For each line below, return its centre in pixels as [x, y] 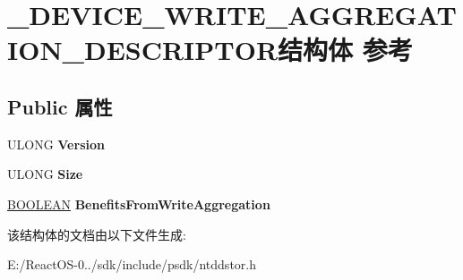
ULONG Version [56, 144]
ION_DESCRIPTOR [143, 50]
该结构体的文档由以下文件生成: [97, 234]
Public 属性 [60, 106]
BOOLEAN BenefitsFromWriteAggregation [139, 204]
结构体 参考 [345, 50]
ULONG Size [45, 174]
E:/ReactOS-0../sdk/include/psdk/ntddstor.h [132, 264]
